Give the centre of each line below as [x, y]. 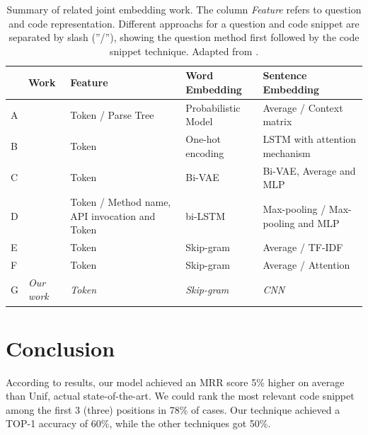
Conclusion [61, 348]
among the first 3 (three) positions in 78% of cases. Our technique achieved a [173, 409]
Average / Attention [306, 265]
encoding [205, 152]
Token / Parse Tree [112, 114]
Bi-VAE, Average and [309, 170]
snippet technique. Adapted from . [184, 51]
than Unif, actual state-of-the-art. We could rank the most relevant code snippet [180, 396]
